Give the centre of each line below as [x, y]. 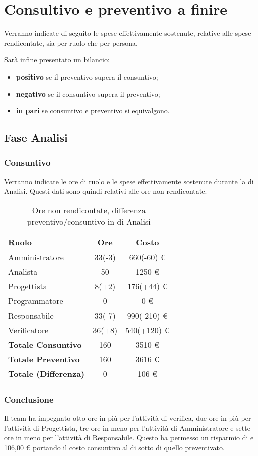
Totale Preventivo [44, 359]
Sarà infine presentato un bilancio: [57, 60]
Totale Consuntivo [45, 344]
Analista [23, 271]
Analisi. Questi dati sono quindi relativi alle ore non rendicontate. [106, 191]
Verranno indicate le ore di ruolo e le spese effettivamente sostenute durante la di [129, 181]
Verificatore [28, 330]
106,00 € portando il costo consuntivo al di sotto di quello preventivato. [114, 447]
